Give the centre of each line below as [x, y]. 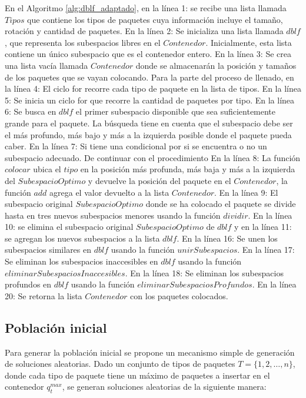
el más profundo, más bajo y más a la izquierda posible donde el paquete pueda [148, 134]
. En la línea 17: [266, 250]
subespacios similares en [48, 250]
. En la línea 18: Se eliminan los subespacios [204, 272]
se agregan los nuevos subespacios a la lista [82, 238]
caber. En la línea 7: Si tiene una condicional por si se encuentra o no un [136, 146]
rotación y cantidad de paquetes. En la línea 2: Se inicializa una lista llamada [144, 31]
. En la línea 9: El [246, 192]
